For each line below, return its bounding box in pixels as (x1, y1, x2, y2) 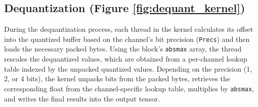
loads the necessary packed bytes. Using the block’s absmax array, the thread (4, 43, 242, 54)
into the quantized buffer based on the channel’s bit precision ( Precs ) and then (4, 33, 250, 44)
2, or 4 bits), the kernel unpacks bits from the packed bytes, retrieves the (4, 73, 230, 84)
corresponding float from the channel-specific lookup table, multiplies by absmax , (4, 83, 254, 93)
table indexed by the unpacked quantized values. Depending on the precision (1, (4, 63, 252, 74)
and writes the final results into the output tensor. (4, 93, 160, 103)
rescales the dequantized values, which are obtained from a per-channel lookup (4, 54, 247, 64)
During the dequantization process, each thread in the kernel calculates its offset (4, 24, 253, 34)
